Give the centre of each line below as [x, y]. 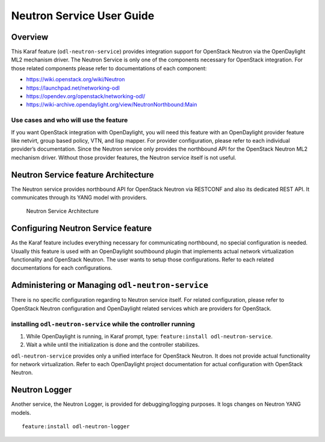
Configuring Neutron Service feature [82, 229]
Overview [30, 37]
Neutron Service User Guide [83, 16]
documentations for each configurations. [62, 268]
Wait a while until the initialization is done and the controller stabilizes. [113, 345]
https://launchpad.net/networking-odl [73, 88]
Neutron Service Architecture [63, 211]
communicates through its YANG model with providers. [79, 198]
